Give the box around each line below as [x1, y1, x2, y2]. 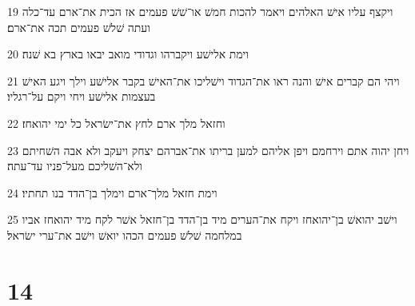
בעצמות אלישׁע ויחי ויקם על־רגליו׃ [7, 88, 156, 105]
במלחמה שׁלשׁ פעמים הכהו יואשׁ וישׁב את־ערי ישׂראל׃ [7, 226, 242, 243]
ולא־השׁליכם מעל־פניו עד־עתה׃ [7, 157, 142, 174]
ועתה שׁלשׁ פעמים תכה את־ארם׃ [7, 18, 150, 35]
